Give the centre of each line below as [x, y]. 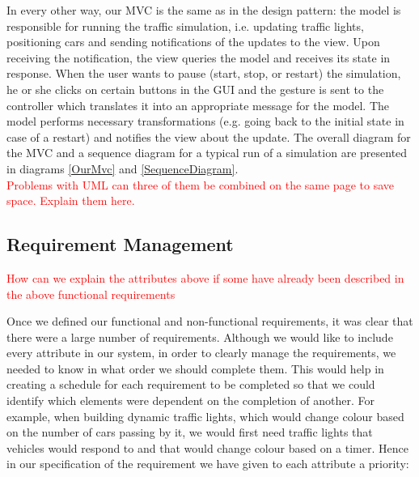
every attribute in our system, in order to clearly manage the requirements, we [201, 353]
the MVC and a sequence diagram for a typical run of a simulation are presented [207, 153]
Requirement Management [120, 244]
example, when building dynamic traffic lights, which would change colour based [205, 416]
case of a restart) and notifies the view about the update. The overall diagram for [209, 136]
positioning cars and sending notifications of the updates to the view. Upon [193, 42]
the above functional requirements [91, 294]
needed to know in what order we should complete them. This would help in [195, 368]
